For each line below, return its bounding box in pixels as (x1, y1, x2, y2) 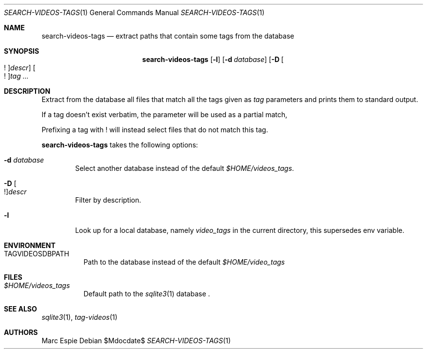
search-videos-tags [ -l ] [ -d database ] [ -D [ (142, 55, 284, 63)
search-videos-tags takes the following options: (41, 141, 198, 149)
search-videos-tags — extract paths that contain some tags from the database (41, 32, 294, 40)
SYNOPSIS (4, 47, 39, 55)
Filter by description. (75, 196, 141, 204)
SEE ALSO (4, 305, 37, 313)
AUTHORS (4, 328, 38, 336)
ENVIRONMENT (4, 241, 56, 249)
